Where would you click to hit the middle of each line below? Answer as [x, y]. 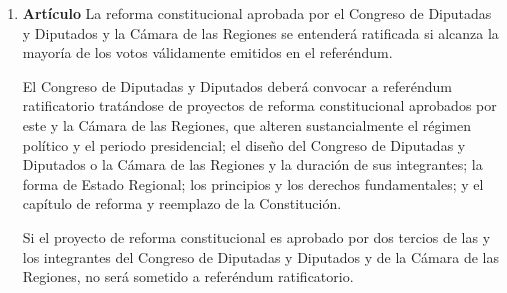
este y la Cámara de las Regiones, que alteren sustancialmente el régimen [247, 124]
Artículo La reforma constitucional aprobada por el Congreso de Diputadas [257, 13]
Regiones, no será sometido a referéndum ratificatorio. [188, 276]
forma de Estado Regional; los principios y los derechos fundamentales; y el [253, 183]
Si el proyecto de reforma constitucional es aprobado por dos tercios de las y [256, 236]
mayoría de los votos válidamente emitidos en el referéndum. [207, 52]
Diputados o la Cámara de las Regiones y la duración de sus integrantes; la [252, 164]
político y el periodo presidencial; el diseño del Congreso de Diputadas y [244, 144]
